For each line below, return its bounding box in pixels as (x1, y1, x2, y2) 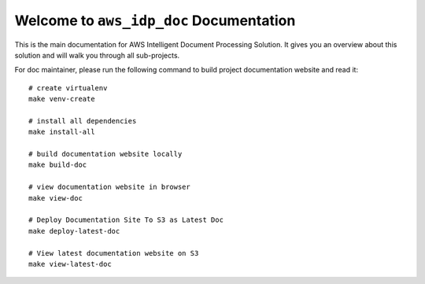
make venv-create (28, 94, 95, 104)
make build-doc (28, 160, 87, 169)
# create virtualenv (28, 83, 108, 92)
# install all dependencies (28, 116, 137, 125)
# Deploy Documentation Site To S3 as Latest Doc (28, 216, 224, 224)
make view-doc (28, 194, 83, 202)
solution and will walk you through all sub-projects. (14, 50, 180, 60)
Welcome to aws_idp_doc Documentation (14, 12, 296, 29)
